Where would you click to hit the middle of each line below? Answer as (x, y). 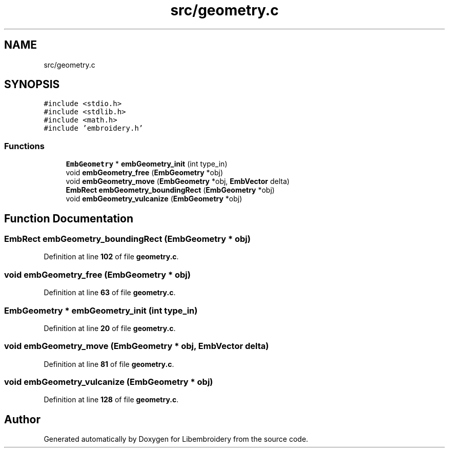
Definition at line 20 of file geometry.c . (110, 328)
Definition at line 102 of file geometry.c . (111, 257)
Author (22, 419)
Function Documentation (69, 218)
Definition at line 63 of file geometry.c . (110, 293)
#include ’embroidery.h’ (94, 128)
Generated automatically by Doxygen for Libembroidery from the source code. (176, 439)
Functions (24, 146)
